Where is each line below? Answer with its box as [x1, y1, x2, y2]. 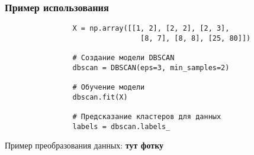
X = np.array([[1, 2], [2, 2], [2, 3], [72, 24, 230, 33]
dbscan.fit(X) [72, 93, 128, 101]
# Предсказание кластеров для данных [72, 113, 221, 121]
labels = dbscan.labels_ [72, 122, 171, 131]
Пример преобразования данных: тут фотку [5, 139, 164, 151]
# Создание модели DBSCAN [72, 54, 175, 62]
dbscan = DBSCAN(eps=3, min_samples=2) [72, 63, 230, 72]
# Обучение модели [72, 83, 145, 92]
